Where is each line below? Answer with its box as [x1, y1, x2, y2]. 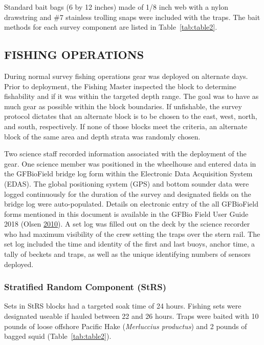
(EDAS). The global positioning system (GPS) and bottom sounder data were [4, 178, 249, 189]
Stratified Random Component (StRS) [4, 280, 167, 293]
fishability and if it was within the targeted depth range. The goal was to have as [4, 91, 259, 102]
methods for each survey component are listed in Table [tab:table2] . [4, 22, 217, 32]
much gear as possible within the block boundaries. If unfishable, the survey [4, 100, 242, 111]
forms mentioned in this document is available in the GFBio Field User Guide [4, 208, 249, 219]
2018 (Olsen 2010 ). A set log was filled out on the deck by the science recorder [4, 218, 250, 229]
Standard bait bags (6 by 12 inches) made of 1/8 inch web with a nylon [4, 2, 229, 12]
